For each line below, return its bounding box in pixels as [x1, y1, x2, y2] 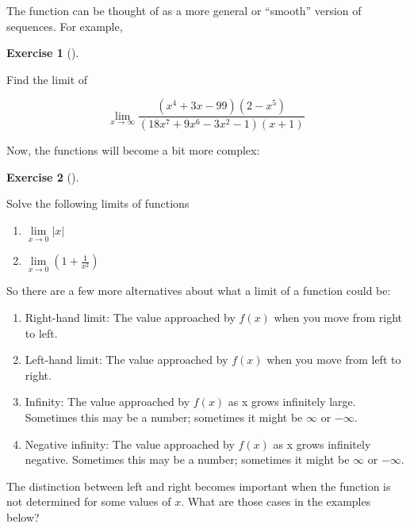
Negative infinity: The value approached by [25, 435, 235, 452]
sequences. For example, [6, 17, 123, 34]
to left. [25, 324, 58, 341]
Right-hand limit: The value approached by [25, 309, 236, 326]
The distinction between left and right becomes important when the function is [6, 477, 391, 494]
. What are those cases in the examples [181, 493, 371, 510]
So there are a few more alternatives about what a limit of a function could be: [6, 282, 391, 299]
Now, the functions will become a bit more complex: [6, 142, 260, 159]
